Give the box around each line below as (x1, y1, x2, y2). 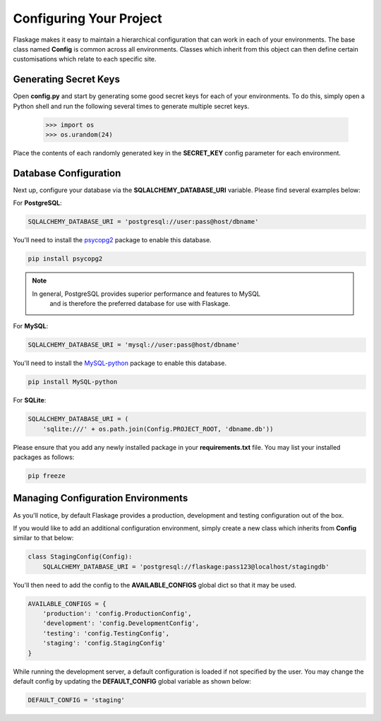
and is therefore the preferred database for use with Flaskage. (49, 299, 231, 307)
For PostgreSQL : (13, 198, 63, 208)
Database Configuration (13, 167, 121, 179)
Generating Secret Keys (13, 73, 120, 85)
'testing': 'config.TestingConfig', (42, 629, 169, 637)
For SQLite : (13, 396, 47, 405)
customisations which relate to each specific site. (13, 55, 157, 64)
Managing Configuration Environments (13, 492, 188, 504)
